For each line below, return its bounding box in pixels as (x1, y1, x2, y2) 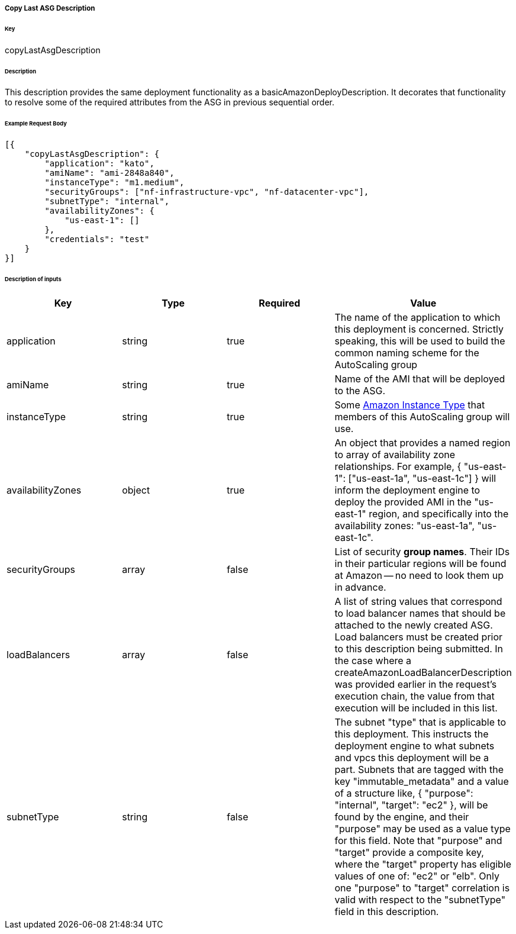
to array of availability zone (334, 448, 456, 460)
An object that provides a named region (334, 436, 511, 449)
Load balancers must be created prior (334, 630, 503, 643)
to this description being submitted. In (334, 642, 504, 655)
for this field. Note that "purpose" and (334, 834, 502, 846)
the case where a (334, 654, 412, 666)
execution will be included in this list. (334, 701, 498, 714)
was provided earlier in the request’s (334, 678, 497, 690)
